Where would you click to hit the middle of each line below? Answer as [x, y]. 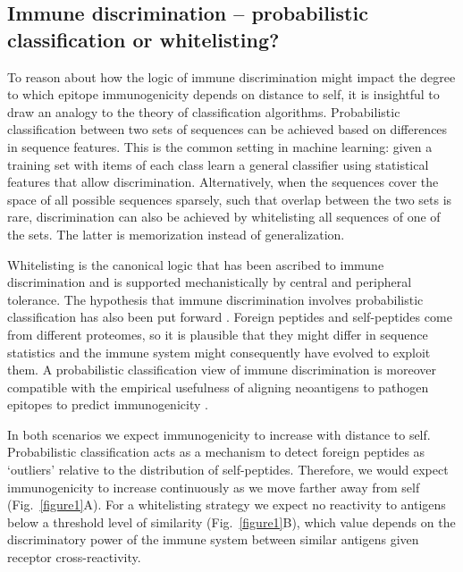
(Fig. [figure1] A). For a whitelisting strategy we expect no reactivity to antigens [227, 505]
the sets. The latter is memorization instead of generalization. [176, 234]
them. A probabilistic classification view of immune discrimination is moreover [222, 370]
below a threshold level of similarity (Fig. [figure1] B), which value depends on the [231, 522]
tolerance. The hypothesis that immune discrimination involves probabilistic [215, 299]
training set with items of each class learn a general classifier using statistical [218, 164]
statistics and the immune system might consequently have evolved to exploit [219, 352]
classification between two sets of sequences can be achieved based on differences [227, 129]
